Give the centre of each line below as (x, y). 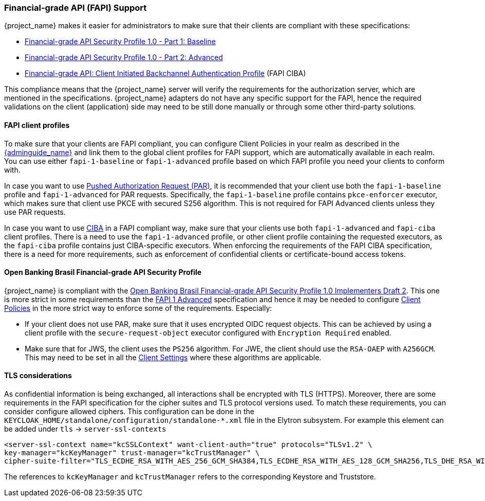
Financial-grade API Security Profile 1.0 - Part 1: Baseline (120, 42)
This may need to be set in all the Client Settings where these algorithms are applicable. (173, 357)
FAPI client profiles (37, 125)
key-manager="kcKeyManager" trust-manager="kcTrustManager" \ (132, 453)
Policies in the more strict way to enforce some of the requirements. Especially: (138, 308)
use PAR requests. (35, 212)
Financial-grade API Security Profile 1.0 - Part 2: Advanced (124, 58)
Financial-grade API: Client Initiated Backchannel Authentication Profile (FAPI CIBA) (165, 73)
